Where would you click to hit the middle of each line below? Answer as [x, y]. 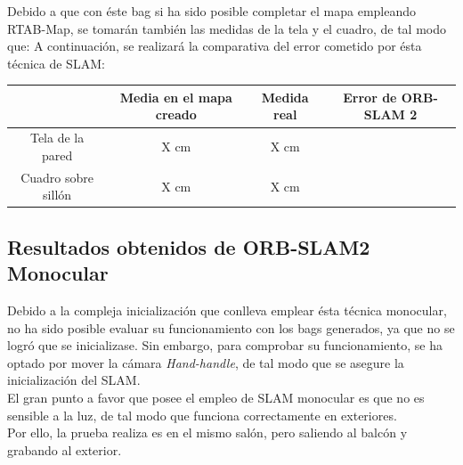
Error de [370, 97]
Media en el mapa [176, 97]
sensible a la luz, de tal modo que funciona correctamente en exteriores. [202, 415]
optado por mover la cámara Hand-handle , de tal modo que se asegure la [206, 362]
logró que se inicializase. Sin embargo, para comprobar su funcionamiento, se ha [225, 345]
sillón [57, 195]
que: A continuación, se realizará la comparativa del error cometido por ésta [215, 46]
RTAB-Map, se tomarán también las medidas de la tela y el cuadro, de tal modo [227, 28]
